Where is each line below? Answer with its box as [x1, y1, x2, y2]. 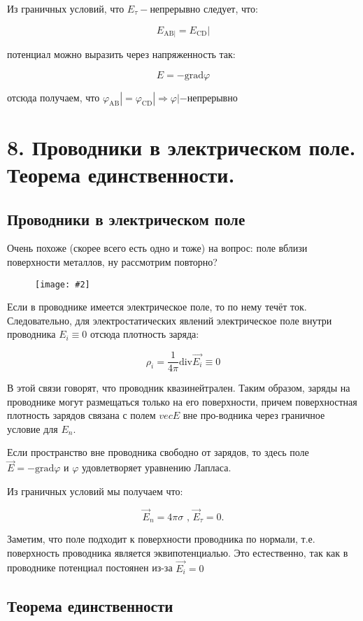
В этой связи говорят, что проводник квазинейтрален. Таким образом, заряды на [7, 380, 350, 395]
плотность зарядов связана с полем [7, 408, 156, 422]
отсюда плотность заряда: [90, 327, 199, 341]
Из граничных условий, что [7, 1, 124, 15]
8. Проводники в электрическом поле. [7, 132, 356, 161]
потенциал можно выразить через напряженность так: [7, 47, 236, 62]
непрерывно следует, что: [150, 1, 258, 15]
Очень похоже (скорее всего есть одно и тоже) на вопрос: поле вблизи [7, 241, 308, 255]
